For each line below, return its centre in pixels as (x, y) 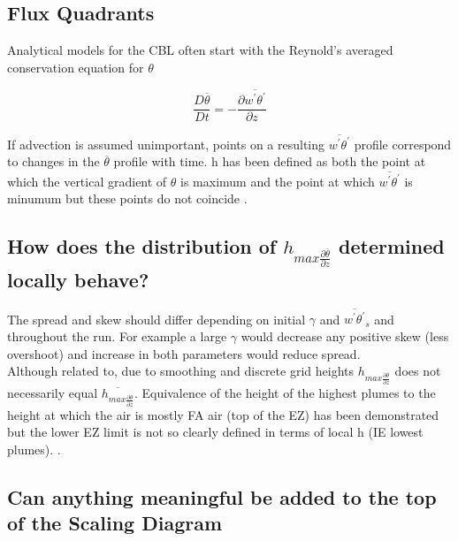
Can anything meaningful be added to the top (222, 496)
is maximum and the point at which (278, 181)
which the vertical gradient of (87, 181)
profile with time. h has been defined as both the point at (270, 161)
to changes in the (53, 161)
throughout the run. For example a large (117, 335)
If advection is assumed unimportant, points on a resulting (166, 144)
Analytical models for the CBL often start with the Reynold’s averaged (200, 50)
